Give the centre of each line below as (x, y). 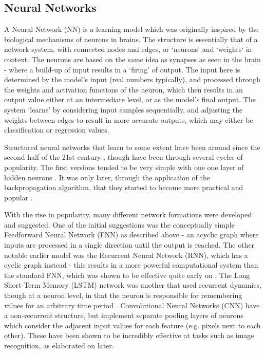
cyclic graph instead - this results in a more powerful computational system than (131, 265)
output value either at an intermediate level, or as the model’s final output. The (130, 99)
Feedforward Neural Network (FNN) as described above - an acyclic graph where (131, 235)
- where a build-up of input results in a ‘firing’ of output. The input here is (122, 69)
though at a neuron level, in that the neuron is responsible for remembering (123, 295)
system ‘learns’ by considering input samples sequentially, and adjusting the (124, 109)
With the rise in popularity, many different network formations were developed (128, 215)
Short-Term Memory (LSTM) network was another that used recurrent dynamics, (133, 285)
